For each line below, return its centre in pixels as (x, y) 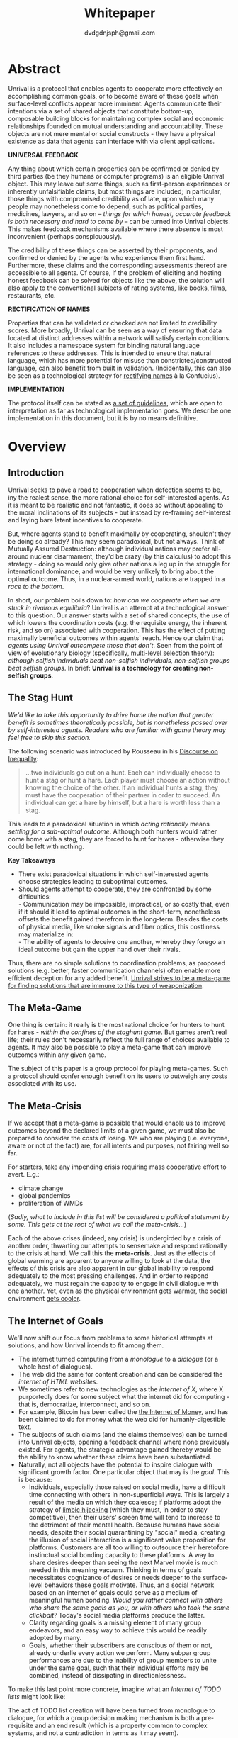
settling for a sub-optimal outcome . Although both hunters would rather (113, 831)
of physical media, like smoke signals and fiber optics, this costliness (119, 926)
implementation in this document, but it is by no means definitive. (103, 418)
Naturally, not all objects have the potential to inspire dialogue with (115, 1464)
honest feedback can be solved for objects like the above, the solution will (117, 280)
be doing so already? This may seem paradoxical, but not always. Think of (117, 541)
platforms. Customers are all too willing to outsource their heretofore (129, 1547)
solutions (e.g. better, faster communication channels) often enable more (114, 970)
